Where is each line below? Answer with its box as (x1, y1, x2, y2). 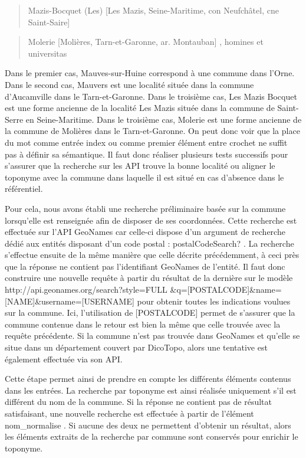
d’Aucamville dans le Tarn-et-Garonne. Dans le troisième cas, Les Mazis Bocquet (5, 90, 297, 102)
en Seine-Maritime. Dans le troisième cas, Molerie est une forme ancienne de (25, 113, 302, 125)
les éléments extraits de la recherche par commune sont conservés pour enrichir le (5, 430, 298, 443)
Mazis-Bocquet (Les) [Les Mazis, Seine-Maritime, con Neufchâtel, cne (28, 4, 279, 16)
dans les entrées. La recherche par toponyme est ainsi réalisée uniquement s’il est (5, 384, 297, 396)
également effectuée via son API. (5, 352, 123, 365)
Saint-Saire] (28, 15, 70, 28)
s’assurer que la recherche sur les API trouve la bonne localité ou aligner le (5, 159, 275, 172)
